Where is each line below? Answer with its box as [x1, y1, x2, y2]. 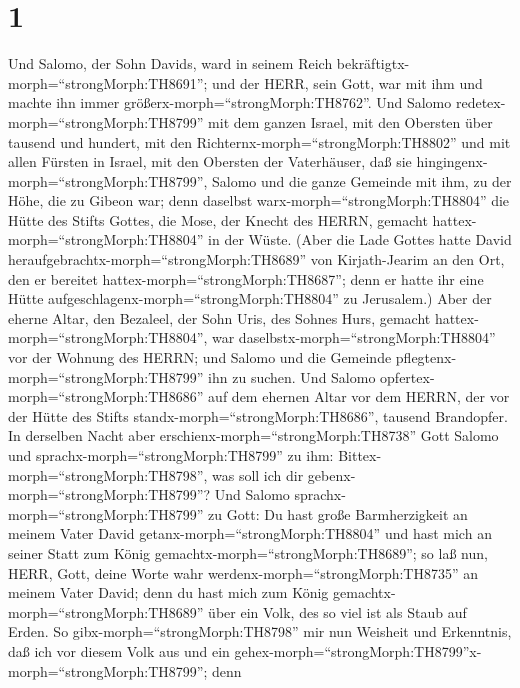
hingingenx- [416, 151, 488, 172]
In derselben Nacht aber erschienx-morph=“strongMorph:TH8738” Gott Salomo [8, 425, 499, 446]
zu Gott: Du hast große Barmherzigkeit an [208, 503, 468, 524]
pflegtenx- [395, 347, 457, 368]
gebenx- [307, 464, 356, 485]
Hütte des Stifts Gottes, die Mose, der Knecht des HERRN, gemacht [8, 209, 428, 230]
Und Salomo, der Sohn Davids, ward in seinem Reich [8, 53, 333, 74]
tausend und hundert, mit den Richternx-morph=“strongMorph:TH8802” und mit [8, 131, 511, 152]
